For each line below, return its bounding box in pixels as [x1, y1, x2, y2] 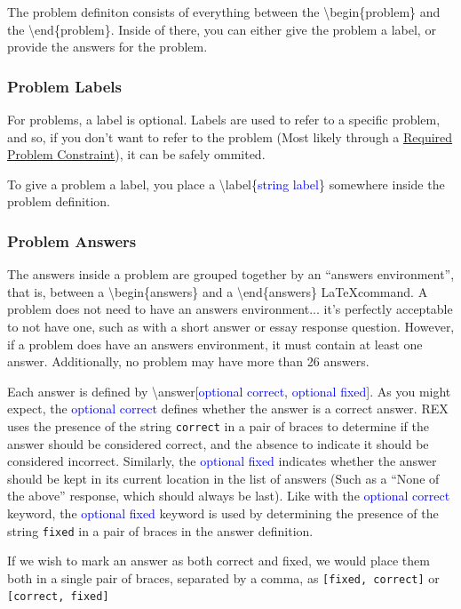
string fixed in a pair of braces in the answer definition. [7, 521, 314, 540]
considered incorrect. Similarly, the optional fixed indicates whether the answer [7, 452, 437, 470]
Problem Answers [7, 229, 137, 252]
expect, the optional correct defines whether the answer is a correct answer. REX [7, 399, 449, 418]
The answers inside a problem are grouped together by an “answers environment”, [7, 265, 455, 284]
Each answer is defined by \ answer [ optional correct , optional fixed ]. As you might [7, 381, 451, 400]
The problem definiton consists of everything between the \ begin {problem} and [7, 3, 441, 20]
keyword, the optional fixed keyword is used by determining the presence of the [7, 503, 439, 522]
